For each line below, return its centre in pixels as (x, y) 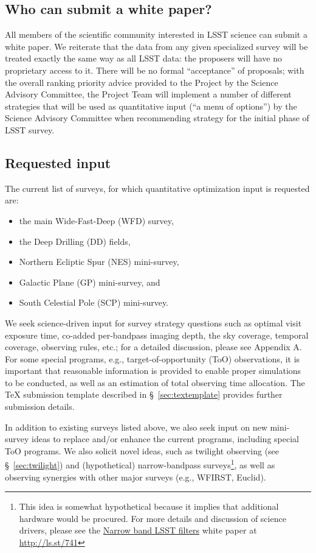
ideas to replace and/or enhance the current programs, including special (165, 439)
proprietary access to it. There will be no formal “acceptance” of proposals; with (155, 70)
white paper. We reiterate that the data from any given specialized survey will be (156, 46)
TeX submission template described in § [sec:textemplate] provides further (144, 394)
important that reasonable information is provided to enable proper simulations (153, 371)
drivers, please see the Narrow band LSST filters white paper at (138, 530)
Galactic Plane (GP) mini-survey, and (90, 282)
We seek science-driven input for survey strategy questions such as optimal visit (153, 322)
